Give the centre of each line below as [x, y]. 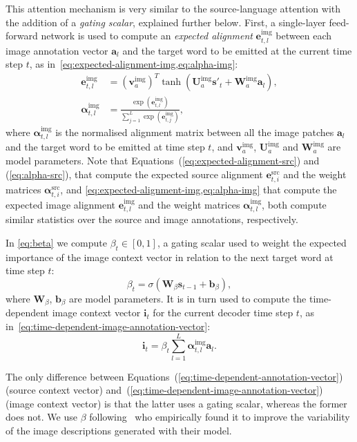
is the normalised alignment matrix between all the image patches [195, 132]
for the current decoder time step [223, 313]
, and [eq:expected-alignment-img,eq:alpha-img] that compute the [199, 189]
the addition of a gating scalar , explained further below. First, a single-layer [166, 22]
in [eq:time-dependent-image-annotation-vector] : [108, 326]
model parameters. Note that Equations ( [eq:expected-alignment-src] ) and [163, 160]
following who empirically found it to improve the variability [220, 417]
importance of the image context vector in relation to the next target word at [170, 257]
